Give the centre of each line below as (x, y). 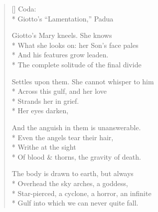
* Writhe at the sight (44, 147)
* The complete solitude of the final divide (77, 64)
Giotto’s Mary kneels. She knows (62, 35)
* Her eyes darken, (40, 110)
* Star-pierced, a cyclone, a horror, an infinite (81, 193)
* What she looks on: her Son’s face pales (75, 45)
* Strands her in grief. (45, 101)
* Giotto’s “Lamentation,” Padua (63, 18)
